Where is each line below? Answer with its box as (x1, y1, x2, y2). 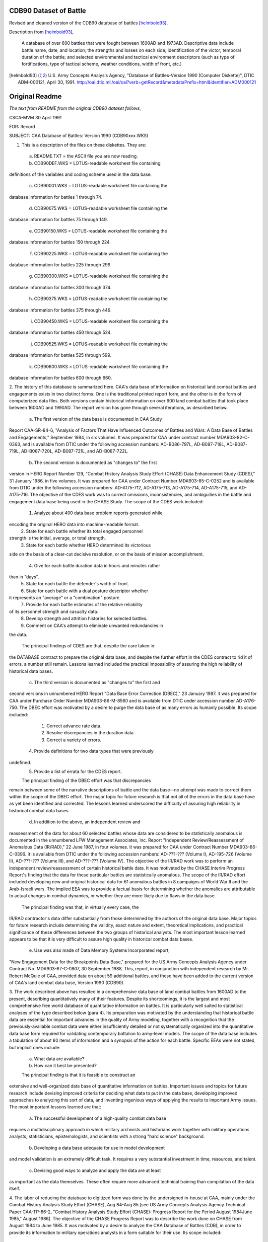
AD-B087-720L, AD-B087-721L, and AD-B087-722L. (21, 448, 129, 454)
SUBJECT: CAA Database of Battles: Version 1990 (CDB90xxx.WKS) (9, 133, 149, 139)
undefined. (9, 759, 32, 765)
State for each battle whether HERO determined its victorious (26, 542, 151, 548)
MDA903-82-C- (216, 434, 250, 440)
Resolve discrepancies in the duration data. (46, 730, 135, 736)
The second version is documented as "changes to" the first (34, 460, 157, 466)
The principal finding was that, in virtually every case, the (21, 904, 139, 910)
